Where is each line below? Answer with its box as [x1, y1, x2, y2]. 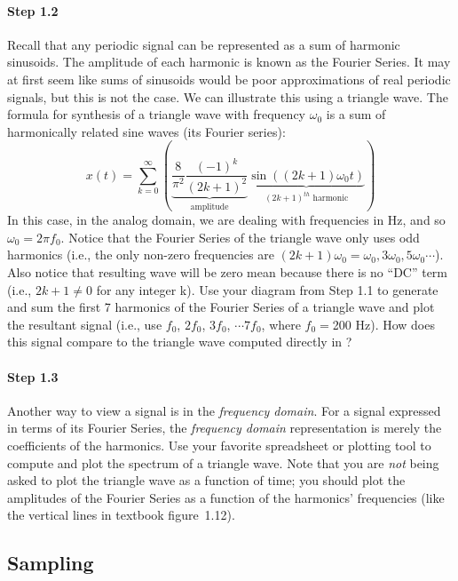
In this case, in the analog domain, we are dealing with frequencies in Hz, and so [7, 211, 446, 229]
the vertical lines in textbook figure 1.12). [7, 505, 235, 524]
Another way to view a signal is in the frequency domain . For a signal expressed [7, 401, 441, 419]
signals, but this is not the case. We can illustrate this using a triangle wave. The [7, 87, 448, 106]
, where [261, 314, 301, 333]
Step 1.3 [7, 367, 59, 386]
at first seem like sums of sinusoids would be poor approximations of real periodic [7, 69, 451, 88]
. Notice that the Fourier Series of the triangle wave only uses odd [60, 227, 420, 246]
